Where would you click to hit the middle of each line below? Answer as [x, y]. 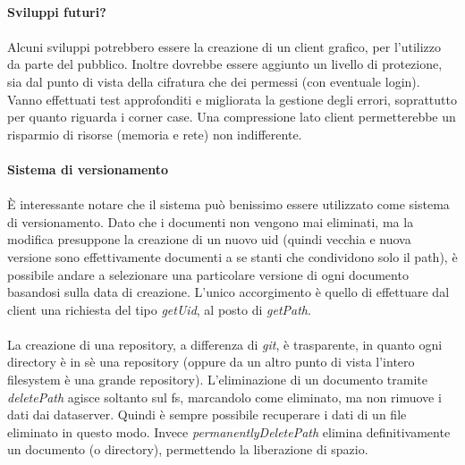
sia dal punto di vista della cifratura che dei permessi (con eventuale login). [214, 81]
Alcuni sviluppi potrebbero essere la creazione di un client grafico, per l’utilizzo [224, 46]
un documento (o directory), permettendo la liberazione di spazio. [188, 449]
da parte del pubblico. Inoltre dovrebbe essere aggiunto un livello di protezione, [225, 64]
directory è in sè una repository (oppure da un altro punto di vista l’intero [211, 362]
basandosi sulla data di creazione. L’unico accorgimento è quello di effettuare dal [228, 292]
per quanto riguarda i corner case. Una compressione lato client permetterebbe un [232, 117]
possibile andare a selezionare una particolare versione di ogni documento [208, 274]
